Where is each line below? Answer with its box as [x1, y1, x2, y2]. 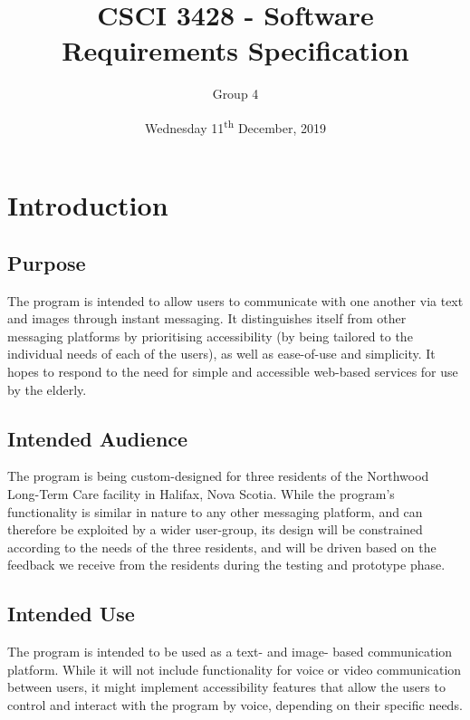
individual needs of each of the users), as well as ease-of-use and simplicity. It [7, 344, 436, 363]
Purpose [7, 248, 86, 276]
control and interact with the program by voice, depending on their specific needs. [7, 695, 463, 714]
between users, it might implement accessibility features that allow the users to [7, 677, 446, 696]
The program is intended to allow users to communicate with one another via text [7, 291, 464, 310]
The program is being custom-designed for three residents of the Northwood [7, 466, 429, 485]
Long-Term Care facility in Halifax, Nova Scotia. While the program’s [7, 484, 395, 503]
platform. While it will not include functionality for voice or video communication [7, 659, 462, 678]
